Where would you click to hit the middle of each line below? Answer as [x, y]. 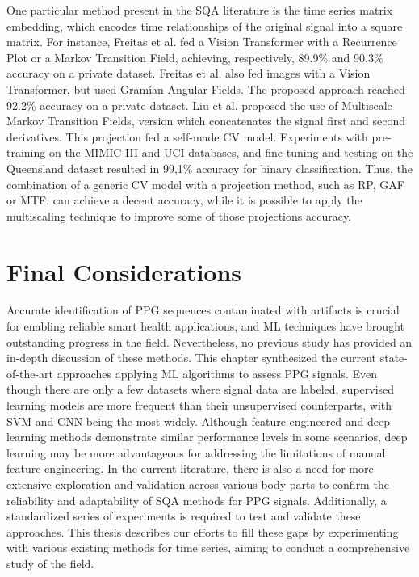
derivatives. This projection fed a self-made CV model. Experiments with [187, 136]
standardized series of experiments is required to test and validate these [184, 516]
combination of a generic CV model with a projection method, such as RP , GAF [205, 184]
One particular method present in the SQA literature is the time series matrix [200, 10]
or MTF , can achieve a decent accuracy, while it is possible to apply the [184, 200]
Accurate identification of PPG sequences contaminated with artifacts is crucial [203, 310]
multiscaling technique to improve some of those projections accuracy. [179, 215]
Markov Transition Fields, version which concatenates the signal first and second [206, 121]
